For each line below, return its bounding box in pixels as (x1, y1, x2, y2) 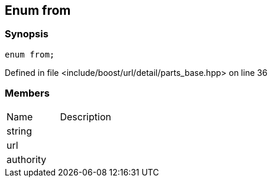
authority (7, 153, 47, 165)
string (7, 124, 32, 137)
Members (5, 87, 50, 100)
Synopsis (5, 28, 48, 40)
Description (60, 110, 111, 123)
